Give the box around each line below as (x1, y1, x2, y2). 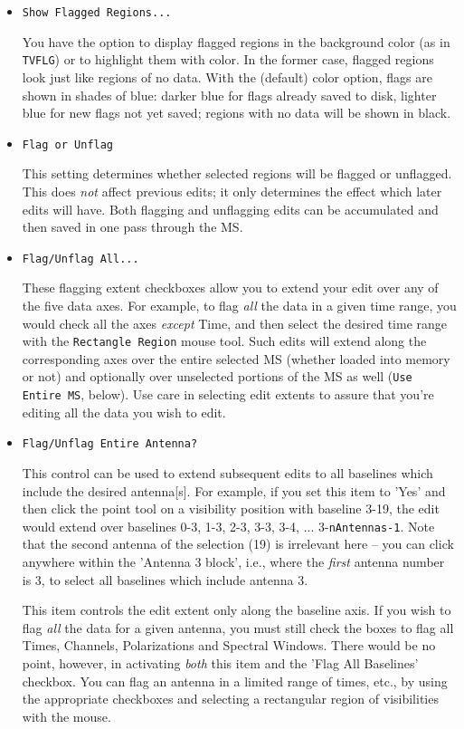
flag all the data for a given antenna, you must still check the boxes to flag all (22, 618, 454, 637)
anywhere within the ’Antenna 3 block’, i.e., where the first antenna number (22, 552, 445, 571)
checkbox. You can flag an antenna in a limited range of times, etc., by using (22, 671, 448, 690)
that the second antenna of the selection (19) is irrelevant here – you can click (22, 534, 454, 553)
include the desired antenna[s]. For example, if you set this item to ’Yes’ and (22, 481, 446, 500)
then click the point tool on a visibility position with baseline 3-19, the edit (22, 499, 440, 518)
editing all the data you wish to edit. (22, 402, 226, 421)
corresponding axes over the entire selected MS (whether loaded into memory (22, 349, 450, 368)
